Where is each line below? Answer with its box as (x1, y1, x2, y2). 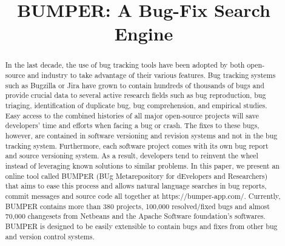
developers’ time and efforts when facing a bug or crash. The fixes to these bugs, (5, 120, 260, 131)
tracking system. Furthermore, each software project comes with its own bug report (5, 140, 269, 151)
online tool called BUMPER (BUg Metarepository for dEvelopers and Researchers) (5, 170, 268, 181)
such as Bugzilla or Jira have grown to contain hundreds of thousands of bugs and (5, 80, 264, 90)
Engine (114, 21, 173, 46)
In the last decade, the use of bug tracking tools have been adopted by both (5, 60, 245, 70)
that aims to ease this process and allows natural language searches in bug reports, (5, 181, 267, 191)
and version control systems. (5, 231, 95, 241)
